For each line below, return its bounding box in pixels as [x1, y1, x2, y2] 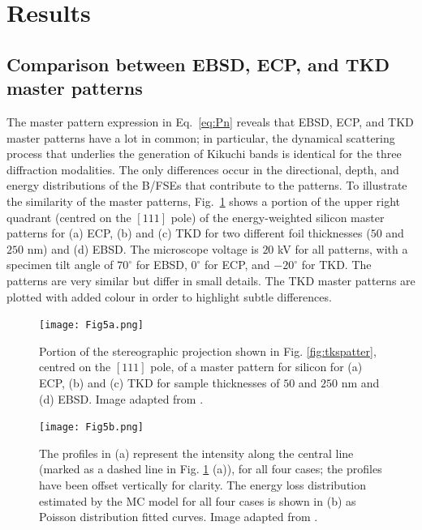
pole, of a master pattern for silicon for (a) [150, 358, 363, 375]
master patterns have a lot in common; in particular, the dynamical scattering [6, 129, 395, 146]
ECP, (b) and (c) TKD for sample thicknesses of [39, 374, 280, 391]
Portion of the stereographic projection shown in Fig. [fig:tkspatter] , [39, 342, 377, 359]
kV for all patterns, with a [278, 240, 408, 257]
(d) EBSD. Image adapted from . [39, 390, 204, 407]
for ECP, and [205, 256, 270, 273]
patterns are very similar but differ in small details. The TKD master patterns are [6, 271, 416, 289]
